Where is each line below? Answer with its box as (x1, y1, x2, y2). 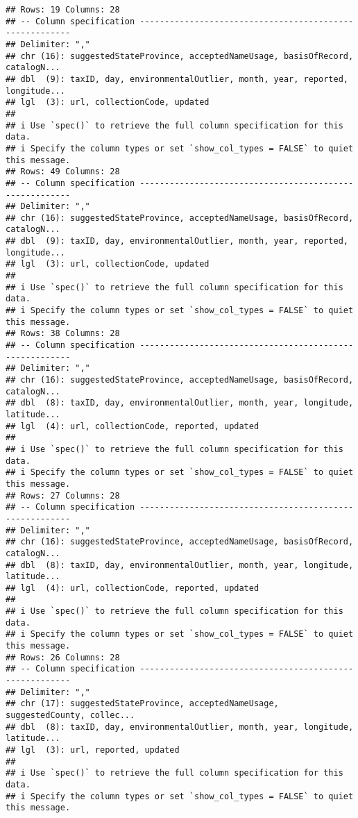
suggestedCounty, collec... (6, 710, 135, 721)
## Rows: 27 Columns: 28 (6, 490, 120, 501)
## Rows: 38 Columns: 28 (6, 328, 120, 339)
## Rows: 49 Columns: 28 (6, 167, 120, 177)
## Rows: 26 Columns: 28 (6, 652, 120, 662)
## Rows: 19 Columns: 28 (6, 5, 120, 15)
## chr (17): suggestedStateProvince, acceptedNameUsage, (6, 699, 279, 709)
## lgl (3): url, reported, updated (6, 745, 180, 755)
